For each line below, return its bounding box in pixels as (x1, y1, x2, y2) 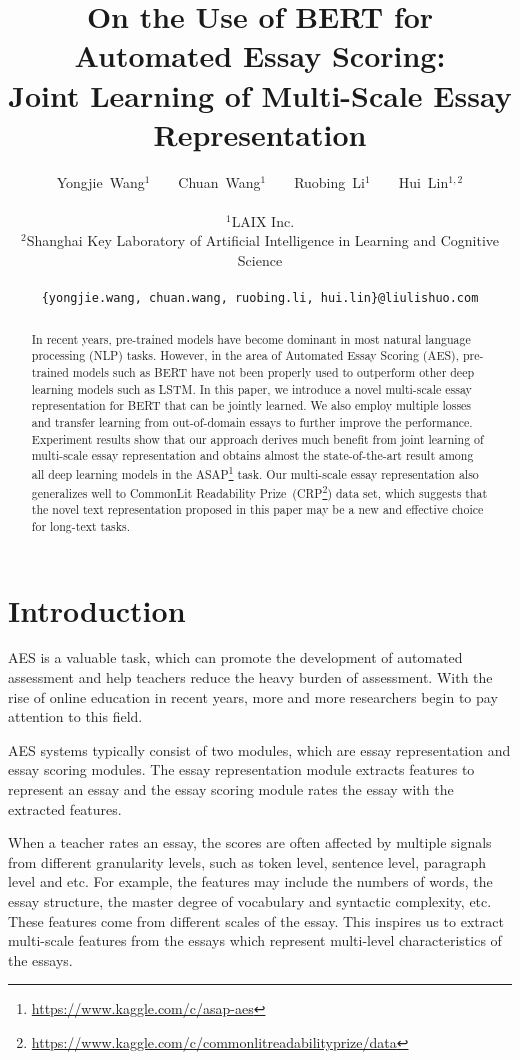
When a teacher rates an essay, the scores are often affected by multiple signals (8, 832, 492, 853)
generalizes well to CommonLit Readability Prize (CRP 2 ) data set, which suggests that (31, 481, 488, 501)
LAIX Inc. (231, 210, 295, 231)
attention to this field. (8, 706, 143, 727)
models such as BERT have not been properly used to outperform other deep (72, 364, 475, 381)
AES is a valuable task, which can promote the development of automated (8, 647, 463, 668)
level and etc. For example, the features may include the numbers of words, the (8, 871, 493, 892)
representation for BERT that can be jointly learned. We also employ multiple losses (31, 397, 472, 414)
